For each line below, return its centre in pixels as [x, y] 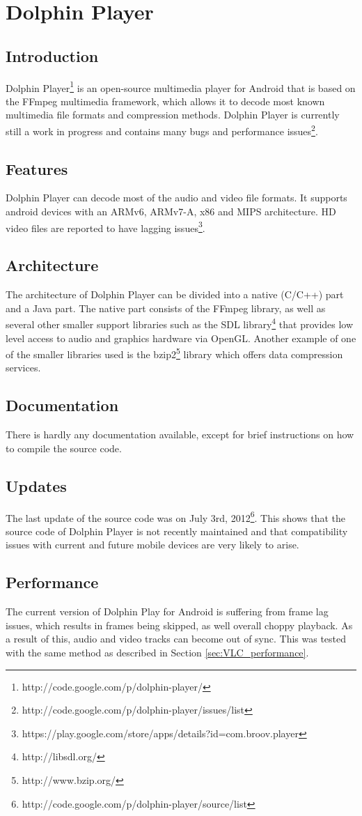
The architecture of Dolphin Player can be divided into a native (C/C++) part [175, 294]
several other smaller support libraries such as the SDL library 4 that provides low [180, 323]
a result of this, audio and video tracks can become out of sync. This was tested [176, 639]
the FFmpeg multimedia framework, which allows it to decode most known [165, 101]
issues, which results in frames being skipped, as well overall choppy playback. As [179, 625]
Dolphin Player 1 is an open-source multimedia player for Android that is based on [181, 86]
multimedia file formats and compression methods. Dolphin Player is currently [173, 115]
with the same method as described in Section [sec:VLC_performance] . [157, 652]
